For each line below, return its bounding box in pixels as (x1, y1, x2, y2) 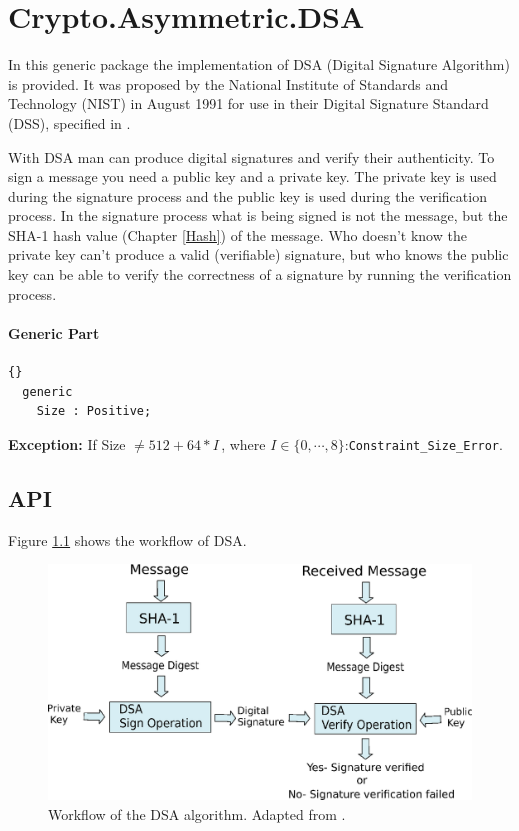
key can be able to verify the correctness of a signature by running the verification (8, 264, 512, 285)
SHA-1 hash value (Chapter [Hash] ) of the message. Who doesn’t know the (8, 224, 467, 245)
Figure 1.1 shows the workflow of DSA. (8, 529, 247, 550)
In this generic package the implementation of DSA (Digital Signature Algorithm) (8, 54, 510, 75)
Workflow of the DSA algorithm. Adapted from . (48, 803, 346, 824)
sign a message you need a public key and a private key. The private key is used (8, 166, 497, 187)
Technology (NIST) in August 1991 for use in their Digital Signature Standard (8, 93, 489, 114)
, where (221, 433, 266, 454)
